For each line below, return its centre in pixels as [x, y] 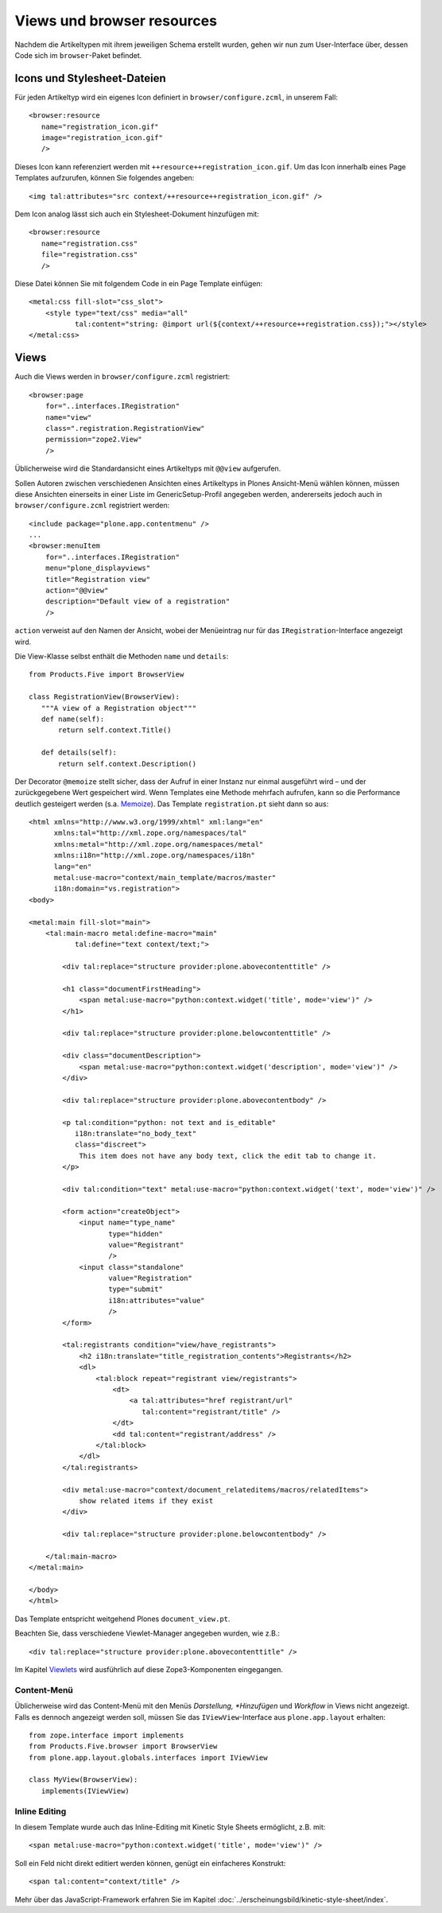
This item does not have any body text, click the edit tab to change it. [228, 1156]
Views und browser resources [116, 21]
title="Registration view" [98, 579]
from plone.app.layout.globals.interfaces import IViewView [148, 1758]
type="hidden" [136, 1234]
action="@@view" [77, 591]
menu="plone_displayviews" [98, 568]
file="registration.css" [89, 255]
